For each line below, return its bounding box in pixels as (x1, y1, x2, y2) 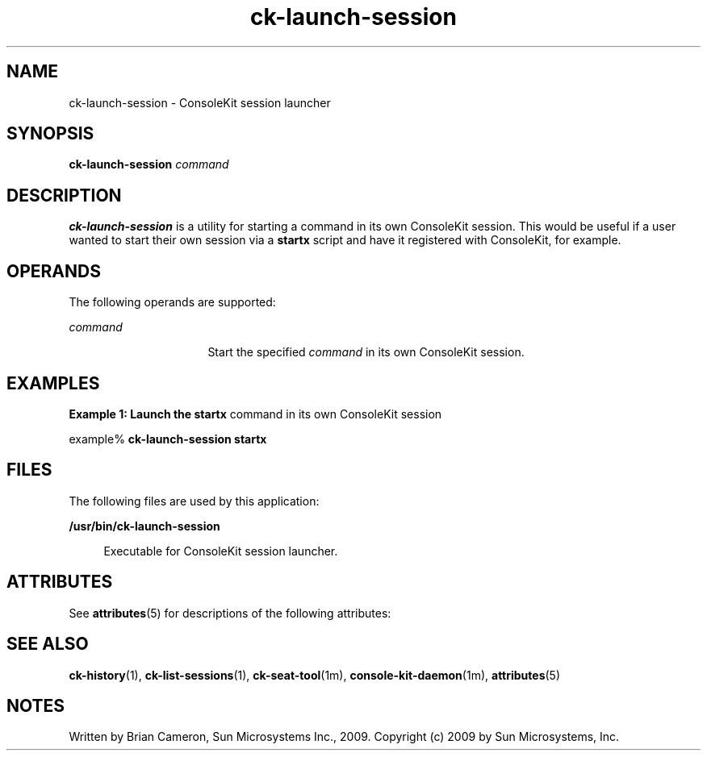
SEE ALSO (6, 634, 89, 655)
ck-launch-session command (69, 157, 229, 172)
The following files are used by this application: (69, 493, 320, 508)
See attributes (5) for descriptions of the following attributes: (69, 605, 391, 620)
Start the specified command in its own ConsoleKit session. (207, 345, 525, 360)
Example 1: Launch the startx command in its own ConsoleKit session (69, 406, 442, 421)
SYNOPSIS (6, 123, 94, 144)
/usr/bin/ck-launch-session (69, 518, 220, 533)
